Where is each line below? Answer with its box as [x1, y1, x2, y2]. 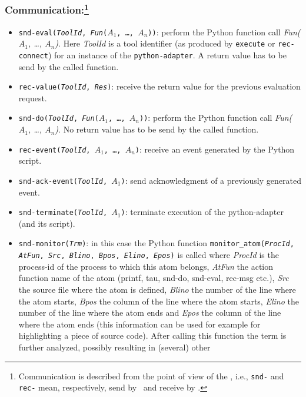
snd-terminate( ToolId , [18, 209, 108, 217]
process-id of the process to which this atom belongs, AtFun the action [18, 260, 274, 272]
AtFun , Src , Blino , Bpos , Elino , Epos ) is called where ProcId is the [18, 249, 279, 261]
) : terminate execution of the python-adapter [121, 206, 284, 218]
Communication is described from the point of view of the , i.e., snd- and [18, 369, 284, 382]
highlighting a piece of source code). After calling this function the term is [18, 329, 287, 342]
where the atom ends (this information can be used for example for [18, 317, 261, 330]
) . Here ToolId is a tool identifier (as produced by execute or [55, 37, 275, 49]
